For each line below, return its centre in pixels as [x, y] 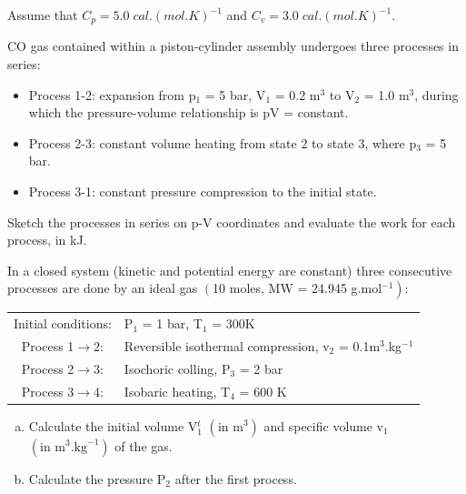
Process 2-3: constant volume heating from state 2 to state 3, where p [223, 142]
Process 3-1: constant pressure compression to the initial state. [203, 192]
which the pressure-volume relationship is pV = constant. [188, 112]
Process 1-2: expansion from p [112, 94]
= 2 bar [261, 368]
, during [436, 94]
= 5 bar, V [235, 94]
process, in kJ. [47, 240]
